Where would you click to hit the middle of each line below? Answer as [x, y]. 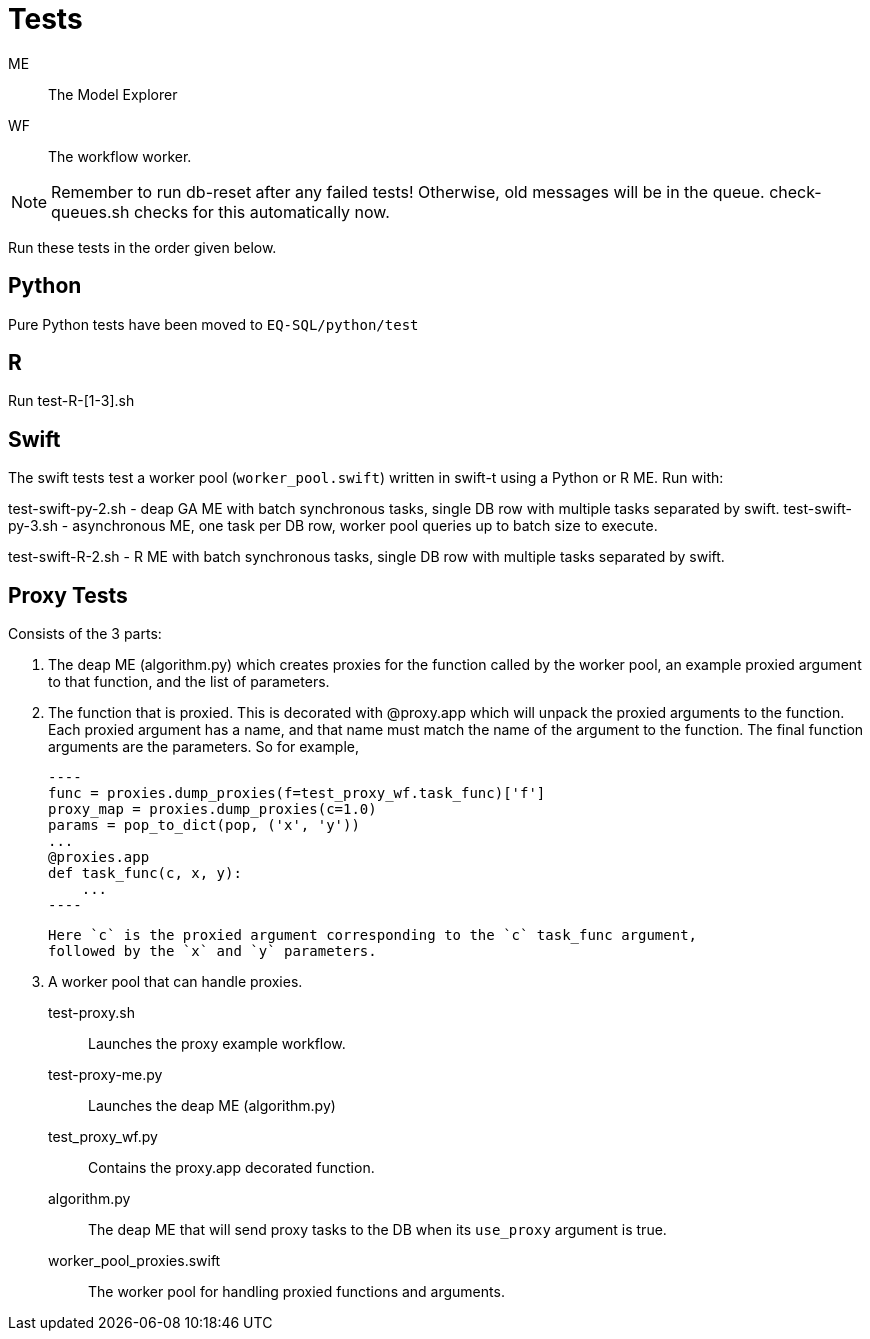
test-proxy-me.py [105, 1075]
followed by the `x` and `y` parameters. [212, 951]
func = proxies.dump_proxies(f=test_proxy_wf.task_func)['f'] [297, 793]
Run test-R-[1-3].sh [71, 401]
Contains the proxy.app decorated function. [231, 1168]
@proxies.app [99, 857]
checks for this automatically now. [261, 211]
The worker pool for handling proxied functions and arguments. [296, 1292]
